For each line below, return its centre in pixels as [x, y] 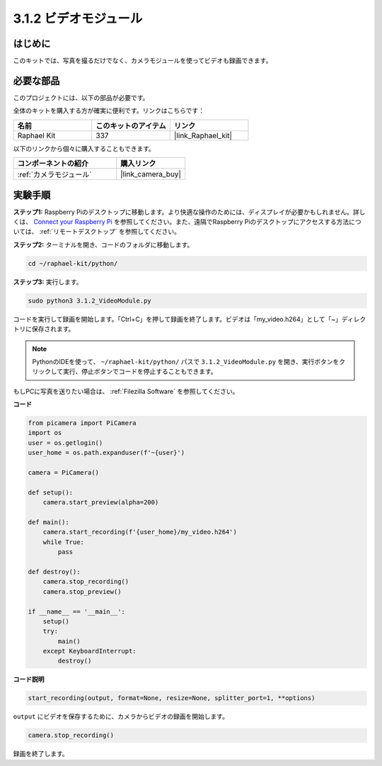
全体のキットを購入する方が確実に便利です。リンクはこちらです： [109, 111]
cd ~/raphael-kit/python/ [73, 263]
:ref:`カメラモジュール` [54, 175]
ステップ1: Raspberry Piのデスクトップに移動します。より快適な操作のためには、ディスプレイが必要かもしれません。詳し [189, 212]
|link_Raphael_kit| [203, 135]
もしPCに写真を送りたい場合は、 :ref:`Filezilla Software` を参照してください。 [126, 391]
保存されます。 [53, 329]
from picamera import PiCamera [82, 423]
